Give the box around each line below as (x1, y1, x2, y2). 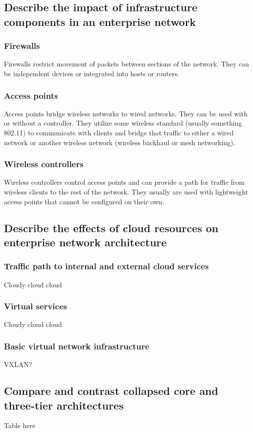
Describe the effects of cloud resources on (4, 220, 219, 235)
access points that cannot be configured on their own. (4, 196, 164, 206)
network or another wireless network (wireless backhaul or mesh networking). (4, 137, 235, 147)
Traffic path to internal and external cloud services (4, 260, 209, 272)
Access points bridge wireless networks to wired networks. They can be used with (4, 108, 248, 118)
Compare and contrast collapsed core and (4, 383, 218, 398)
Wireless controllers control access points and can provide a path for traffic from (4, 177, 245, 187)
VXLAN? (4, 359, 32, 369)
